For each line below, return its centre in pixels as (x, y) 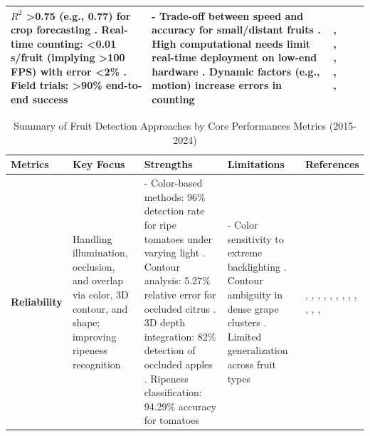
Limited (244, 336)
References (332, 164)
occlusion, (94, 266)
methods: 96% (175, 196)
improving (94, 336)
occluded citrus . (180, 308)
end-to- (124, 85)
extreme (245, 253)
